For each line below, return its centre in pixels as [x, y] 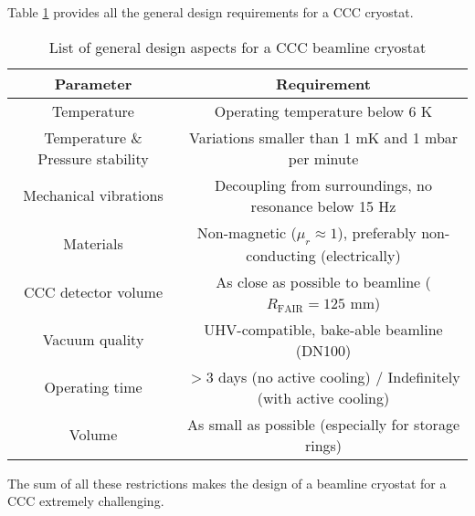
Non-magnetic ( [247, 232]
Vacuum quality [93, 340]
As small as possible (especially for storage [324, 424]
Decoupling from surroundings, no [323, 184]
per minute [323, 158]
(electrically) [361, 255]
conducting [281, 255]
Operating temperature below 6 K [323, 111]
